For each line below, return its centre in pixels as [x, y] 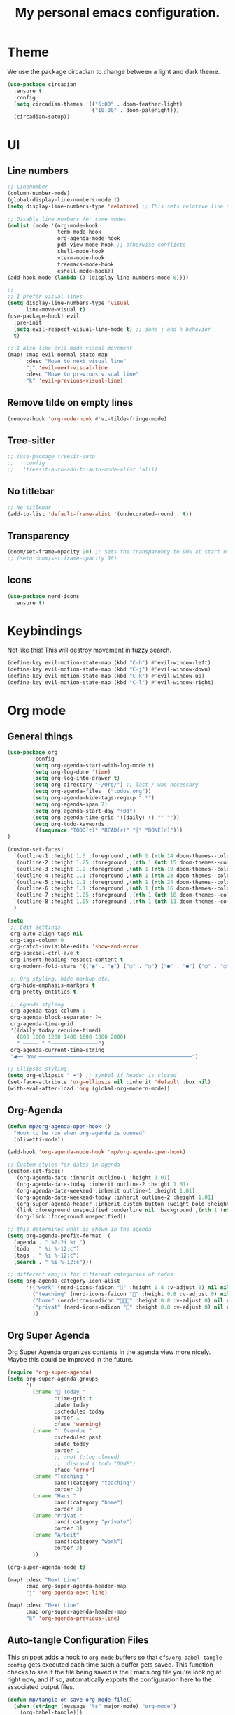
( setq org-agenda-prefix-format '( [59, 1236]
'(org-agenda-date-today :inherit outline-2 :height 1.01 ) [101, 1184]
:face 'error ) [75, 1470]
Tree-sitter [31, 440]
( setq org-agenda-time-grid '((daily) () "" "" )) [106, 817]
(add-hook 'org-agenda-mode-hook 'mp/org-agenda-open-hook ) [97, 1152]
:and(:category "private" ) [93, 1522]
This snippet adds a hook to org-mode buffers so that [83, 1657]
